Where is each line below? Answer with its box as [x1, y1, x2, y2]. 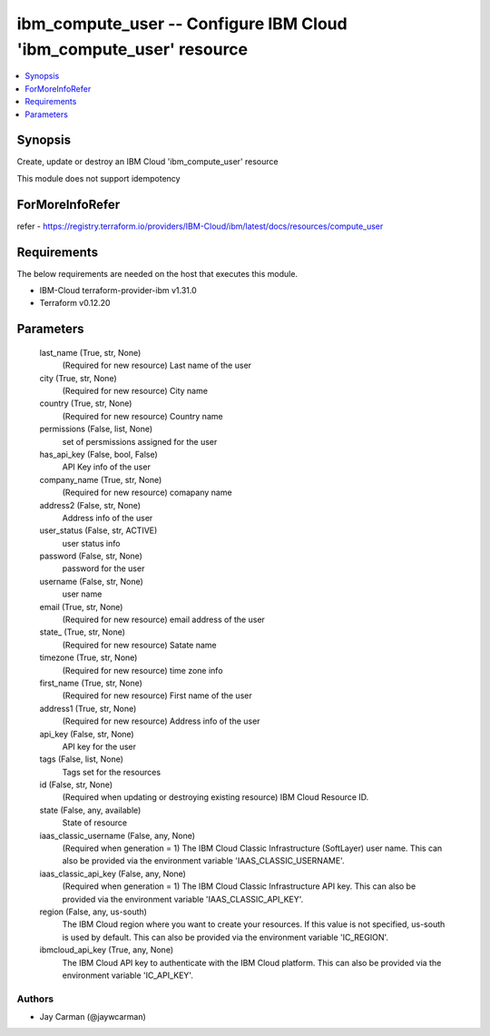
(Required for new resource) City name [62, 385, 209, 396]
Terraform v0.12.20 [39, 298, 111, 309]
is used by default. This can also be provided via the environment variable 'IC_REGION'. [62, 932, 389, 942]
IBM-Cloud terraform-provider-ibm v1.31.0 [39, 285, 197, 296]
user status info [62, 538, 121, 548]
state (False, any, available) [39, 804, 142, 815]
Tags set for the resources [62, 766, 162, 777]
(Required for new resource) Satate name [62, 639, 217, 650]
